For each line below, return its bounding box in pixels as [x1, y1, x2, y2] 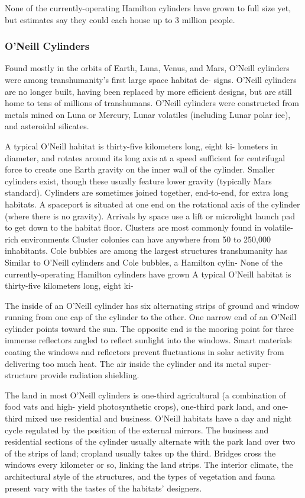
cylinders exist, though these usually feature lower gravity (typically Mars [5, 174, 272, 187]
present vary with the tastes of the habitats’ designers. [5, 481, 202, 494]
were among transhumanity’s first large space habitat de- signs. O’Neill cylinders [5, 74, 297, 85]
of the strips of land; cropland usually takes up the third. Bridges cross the [5, 446, 276, 459]
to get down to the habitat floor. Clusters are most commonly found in [5, 221, 262, 234]
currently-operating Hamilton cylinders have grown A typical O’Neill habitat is [5, 267, 291, 280]
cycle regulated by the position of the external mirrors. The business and [5, 423, 269, 436]
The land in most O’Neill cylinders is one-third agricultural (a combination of [5, 388, 286, 401]
